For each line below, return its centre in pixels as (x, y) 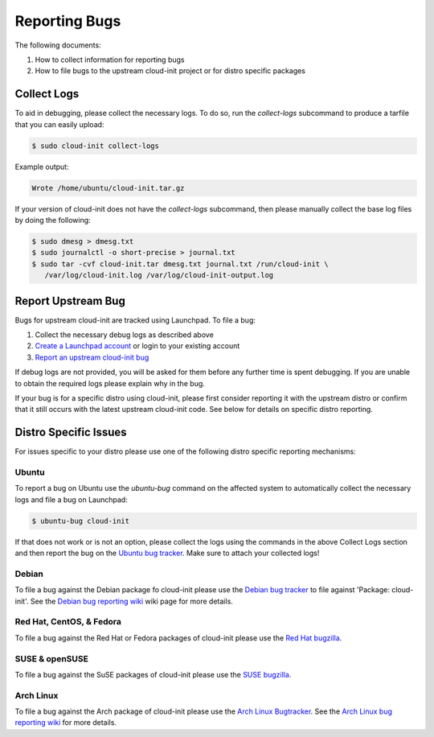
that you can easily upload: (59, 124)
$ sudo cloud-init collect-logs (96, 146)
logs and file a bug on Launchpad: (71, 500)
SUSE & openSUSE (51, 658)
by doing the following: (53, 220)
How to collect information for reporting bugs (110, 60)
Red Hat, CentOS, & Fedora (68, 622)
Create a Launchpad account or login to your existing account (137, 346)
